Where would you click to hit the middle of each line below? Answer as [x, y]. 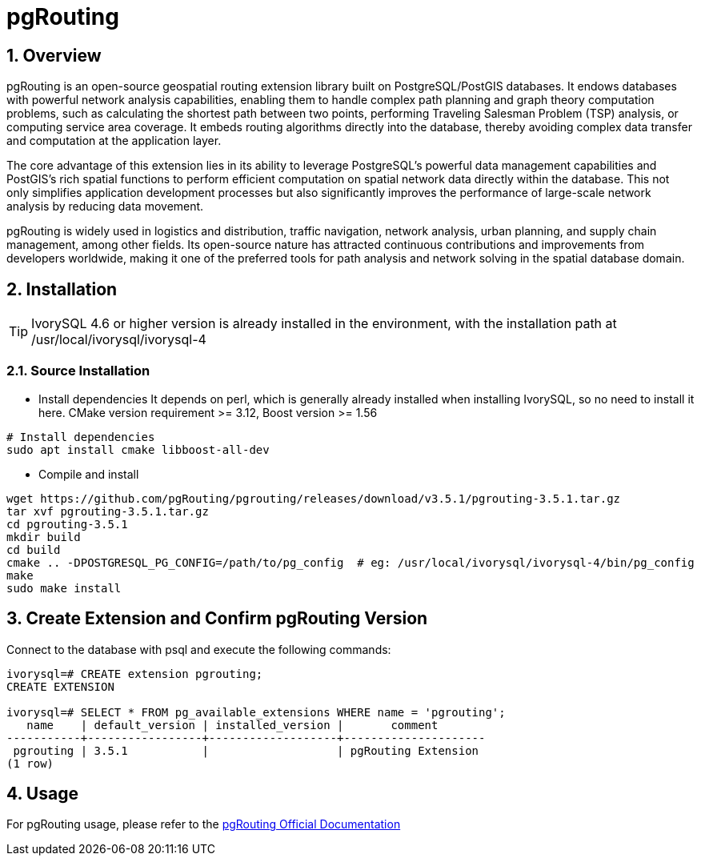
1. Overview [54, 55]
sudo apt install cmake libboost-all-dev [138, 449]
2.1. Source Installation [78, 371]
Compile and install [89, 474]
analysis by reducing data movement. [105, 206]
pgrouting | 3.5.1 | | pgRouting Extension [246, 750]
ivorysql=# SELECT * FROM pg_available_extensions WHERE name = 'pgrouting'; [256, 712]
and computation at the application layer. [114, 141]
